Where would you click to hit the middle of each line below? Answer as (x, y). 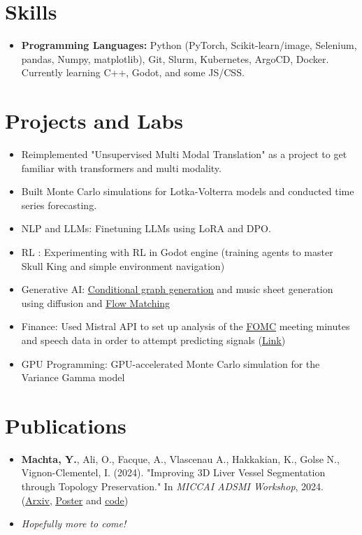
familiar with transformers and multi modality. (121, 167)
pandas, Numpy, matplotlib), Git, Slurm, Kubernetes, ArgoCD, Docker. (175, 58)
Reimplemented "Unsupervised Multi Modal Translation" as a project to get (184, 154)
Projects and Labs (94, 121)
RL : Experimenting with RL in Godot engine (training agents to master (177, 252)
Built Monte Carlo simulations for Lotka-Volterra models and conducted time (188, 191)
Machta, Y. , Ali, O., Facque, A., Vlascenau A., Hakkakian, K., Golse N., (180, 458)
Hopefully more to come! (74, 523)
